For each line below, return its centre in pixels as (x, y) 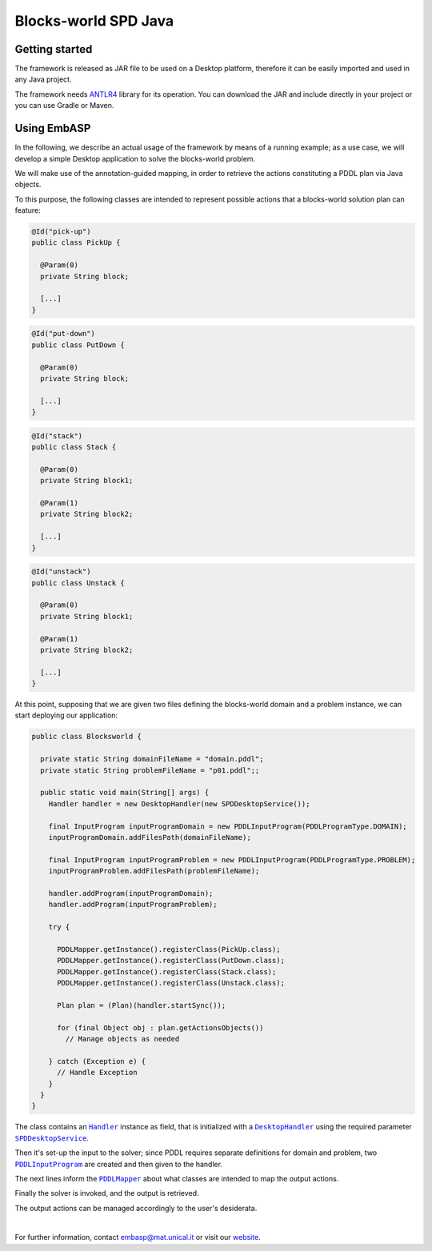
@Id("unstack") (61, 572)
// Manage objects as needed (122, 1039)
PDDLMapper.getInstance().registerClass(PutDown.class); (171, 961)
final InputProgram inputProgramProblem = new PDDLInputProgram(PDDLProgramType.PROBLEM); (232, 859)
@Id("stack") (57, 436)
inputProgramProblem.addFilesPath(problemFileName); (154, 871)
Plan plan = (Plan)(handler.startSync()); (142, 1005)
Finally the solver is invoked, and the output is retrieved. (107, 1193)
